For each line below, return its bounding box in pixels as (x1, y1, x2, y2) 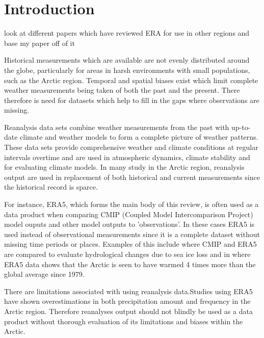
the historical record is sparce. (4, 181, 98, 192)
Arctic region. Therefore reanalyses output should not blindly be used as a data (4, 305, 253, 316)
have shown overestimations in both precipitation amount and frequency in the (4, 296, 251, 306)
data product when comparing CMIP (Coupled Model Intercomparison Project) (4, 209, 253, 219)
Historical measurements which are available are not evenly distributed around (4, 55, 250, 65)
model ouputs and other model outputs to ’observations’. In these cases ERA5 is (4, 219, 255, 229)
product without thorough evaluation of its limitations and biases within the (4, 316, 243, 326)
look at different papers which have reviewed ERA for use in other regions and (4, 28, 250, 38)
